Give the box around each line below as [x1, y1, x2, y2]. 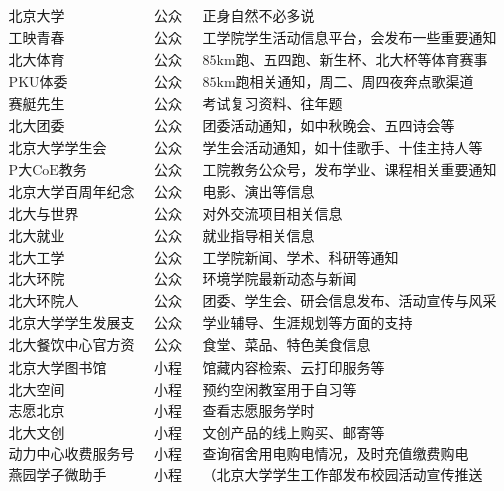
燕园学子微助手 [8, 468, 107, 483]
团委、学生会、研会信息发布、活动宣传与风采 [202, 295, 497, 310]
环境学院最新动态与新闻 [202, 273, 357, 288]
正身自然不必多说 [202, 10, 315, 25]
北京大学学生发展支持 [8, 317, 135, 332]
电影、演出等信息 [202, 186, 315, 201]
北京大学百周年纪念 [8, 186, 135, 201]
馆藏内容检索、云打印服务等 [202, 361, 385, 376]
